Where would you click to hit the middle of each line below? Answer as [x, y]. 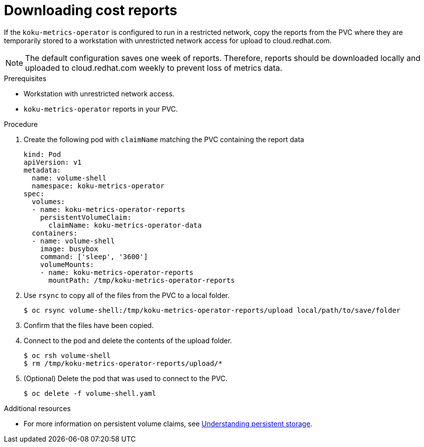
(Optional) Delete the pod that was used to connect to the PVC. [126, 378]
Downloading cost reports [91, 10]
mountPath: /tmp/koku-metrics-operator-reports [141, 280]
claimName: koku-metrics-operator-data [125, 225]
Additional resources [37, 408]
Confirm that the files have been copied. [89, 325]
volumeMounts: [67, 264]
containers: [55, 233]
